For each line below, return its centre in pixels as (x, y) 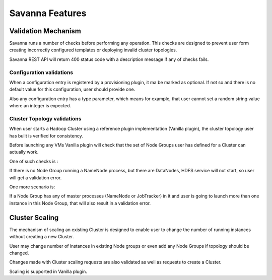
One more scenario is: (32, 187)
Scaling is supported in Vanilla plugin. (48, 271)
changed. (19, 253)
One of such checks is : (34, 161)
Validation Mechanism (45, 31)
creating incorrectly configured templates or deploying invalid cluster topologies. (93, 50)
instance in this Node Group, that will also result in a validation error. (80, 203)
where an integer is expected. (40, 106)
